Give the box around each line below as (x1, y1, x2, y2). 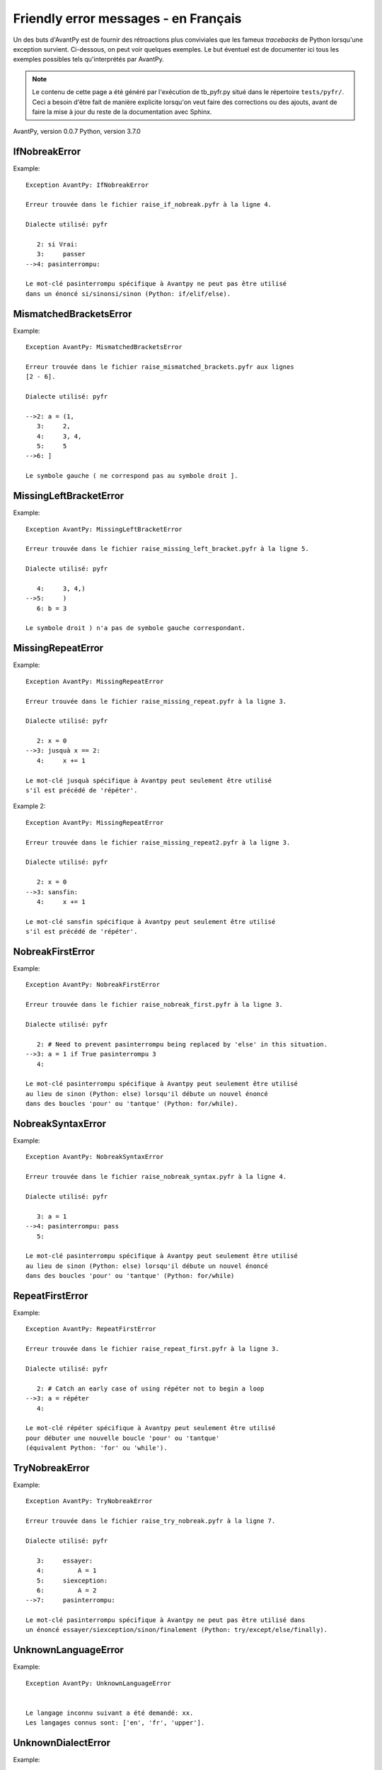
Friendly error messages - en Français (13, 11, 242, 26)
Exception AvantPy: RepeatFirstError (25, 1325, 157, 1333)
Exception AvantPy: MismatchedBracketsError (25, 343, 183, 351)
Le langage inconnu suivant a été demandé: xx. (25, 1708, 194, 1717)
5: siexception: (36, 1576, 108, 1585)
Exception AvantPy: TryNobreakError (25, 1497, 153, 1505)
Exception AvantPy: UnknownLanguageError (25, 1679, 171, 1687)
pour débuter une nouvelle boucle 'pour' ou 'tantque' (25, 1434, 220, 1442)
